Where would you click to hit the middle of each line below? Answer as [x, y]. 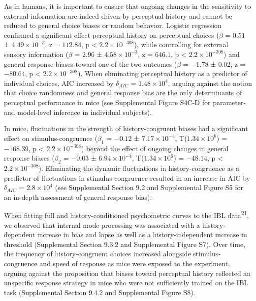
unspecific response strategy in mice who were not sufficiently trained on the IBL [126, 283]
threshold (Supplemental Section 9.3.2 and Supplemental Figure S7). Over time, [125, 244]
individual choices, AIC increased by [59, 83]
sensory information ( [36, 54]
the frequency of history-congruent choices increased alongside [97, 254]
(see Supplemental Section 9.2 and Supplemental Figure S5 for [149, 187]
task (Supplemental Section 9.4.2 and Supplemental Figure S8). [100, 292]
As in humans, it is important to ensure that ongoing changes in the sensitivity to [128, 6]
